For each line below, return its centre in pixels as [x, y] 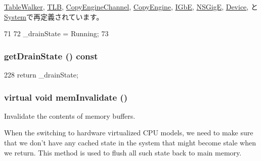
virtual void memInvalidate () [66, 97]
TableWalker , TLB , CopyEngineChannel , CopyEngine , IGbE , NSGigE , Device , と [131, 7]
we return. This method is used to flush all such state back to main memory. [123, 152]
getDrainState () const [51, 56]
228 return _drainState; [41, 74]
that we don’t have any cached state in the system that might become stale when [130, 142]
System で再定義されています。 [54, 16]
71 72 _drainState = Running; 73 [56, 33]
